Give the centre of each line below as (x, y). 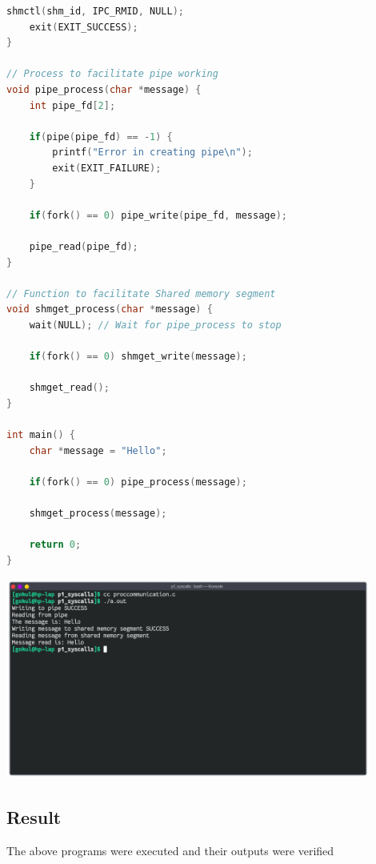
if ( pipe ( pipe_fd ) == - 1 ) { (101, 137)
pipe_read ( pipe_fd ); (84, 246)
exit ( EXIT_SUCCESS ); (84, 27)
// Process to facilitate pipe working (112, 74)
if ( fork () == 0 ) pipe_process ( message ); (138, 482)
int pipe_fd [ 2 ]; (72, 105)
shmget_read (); (69, 388)
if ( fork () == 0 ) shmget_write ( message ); (138, 357)
